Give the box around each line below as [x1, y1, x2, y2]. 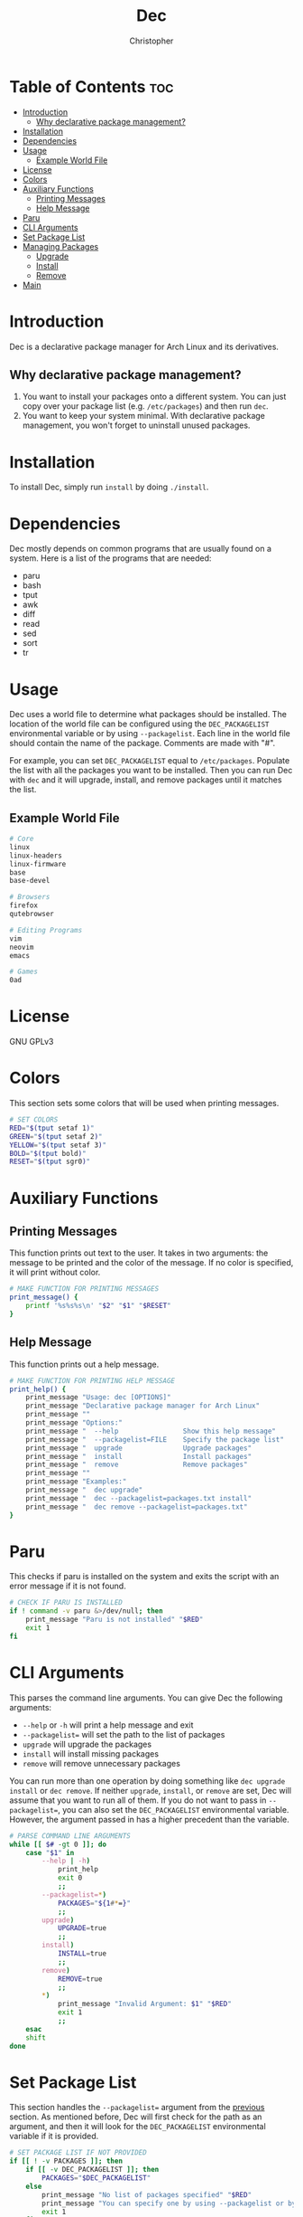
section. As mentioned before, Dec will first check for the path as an [9, 2111, 262, 2122]
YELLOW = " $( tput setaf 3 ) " [9, 1141, 106, 1150]
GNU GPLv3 [9, 1037, 54, 1047]
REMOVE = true [57, 1974, 103, 1984]
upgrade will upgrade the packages [22, 1739, 151, 1749]
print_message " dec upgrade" [25, 1485, 143, 1494]
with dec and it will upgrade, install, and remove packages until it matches [9, 774, 282, 785]
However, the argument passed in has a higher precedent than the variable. [9, 1814, 290, 1824]
